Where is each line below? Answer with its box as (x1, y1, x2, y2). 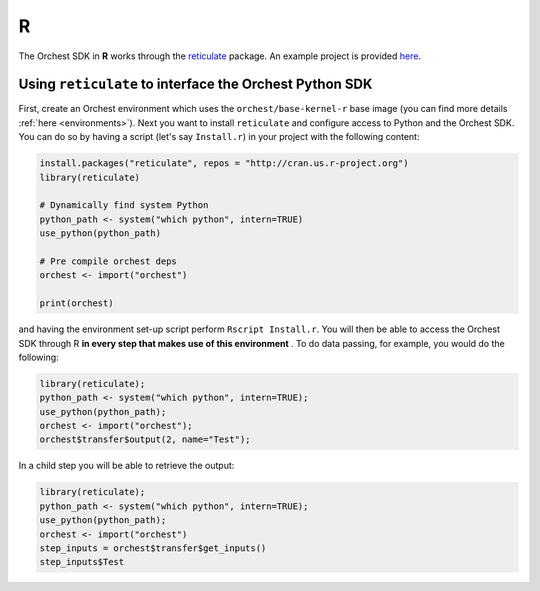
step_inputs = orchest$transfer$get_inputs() (39, 542, 267, 554)
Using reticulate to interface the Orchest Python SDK (18, 76, 373, 93)
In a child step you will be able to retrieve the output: (18, 460, 235, 472)
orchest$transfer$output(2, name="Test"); (39, 434, 251, 445)
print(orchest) (39, 298, 114, 309)
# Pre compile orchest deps (39, 255, 177, 267)
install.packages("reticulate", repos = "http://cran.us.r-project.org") (39, 158, 409, 169)
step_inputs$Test (39, 556, 125, 568)
